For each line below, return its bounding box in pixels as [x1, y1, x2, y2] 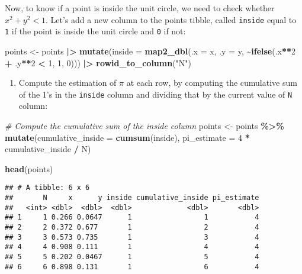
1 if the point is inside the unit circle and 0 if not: [5, 25, 186, 37]
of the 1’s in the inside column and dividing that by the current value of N [18, 88, 293, 100]
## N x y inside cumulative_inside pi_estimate [5, 193, 259, 202]
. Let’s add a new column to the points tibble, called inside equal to [46, 13, 297, 25]
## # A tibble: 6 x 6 [5, 183, 90, 192]
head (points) [5, 162, 53, 175]
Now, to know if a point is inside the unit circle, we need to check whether [5, 2, 275, 14]
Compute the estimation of [18, 76, 117, 89]
